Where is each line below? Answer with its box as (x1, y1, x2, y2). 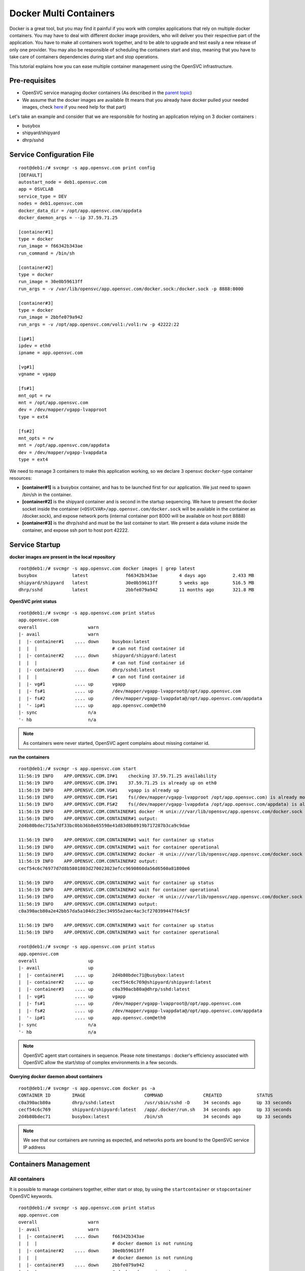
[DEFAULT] (18, 172, 43, 178)
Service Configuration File (9, 150, 95, 159)
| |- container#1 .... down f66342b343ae (18, 1233, 145, 1239)
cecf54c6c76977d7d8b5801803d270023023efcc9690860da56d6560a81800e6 (18, 865, 190, 871)
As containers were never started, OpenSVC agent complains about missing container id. (23, 740, 210, 746)
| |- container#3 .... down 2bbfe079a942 (18, 1262, 145, 1268)
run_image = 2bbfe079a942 (18, 314, 83, 320)
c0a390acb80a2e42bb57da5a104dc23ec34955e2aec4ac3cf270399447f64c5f (18, 908, 190, 914)
